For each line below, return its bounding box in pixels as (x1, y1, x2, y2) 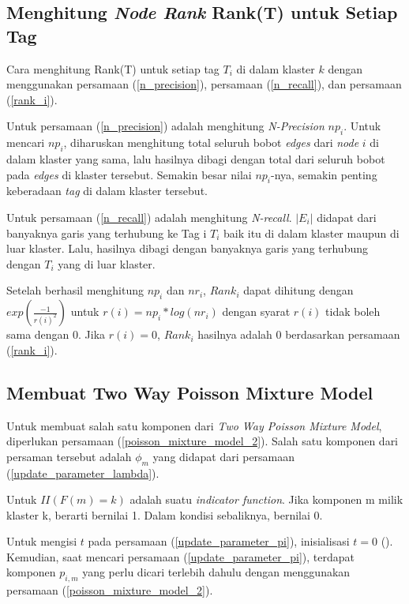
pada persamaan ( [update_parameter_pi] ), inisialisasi (88, 533, 350, 550)
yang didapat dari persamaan (152, 448, 295, 464)
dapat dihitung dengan (243, 282, 354, 298)
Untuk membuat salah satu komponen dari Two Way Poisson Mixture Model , (6, 417, 382, 433)
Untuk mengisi (6, 533, 77, 550)
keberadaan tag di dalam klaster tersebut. (6, 182, 208, 199)
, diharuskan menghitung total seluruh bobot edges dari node (63, 134, 359, 151)
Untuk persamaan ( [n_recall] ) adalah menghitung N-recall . (6, 208, 292, 225)
